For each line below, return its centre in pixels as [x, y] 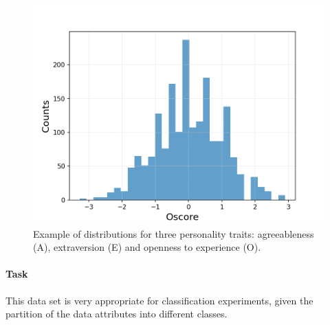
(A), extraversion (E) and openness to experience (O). [147, 247]
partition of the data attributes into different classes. [117, 314]
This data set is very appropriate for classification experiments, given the [159, 300]
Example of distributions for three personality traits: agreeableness [174, 233]
